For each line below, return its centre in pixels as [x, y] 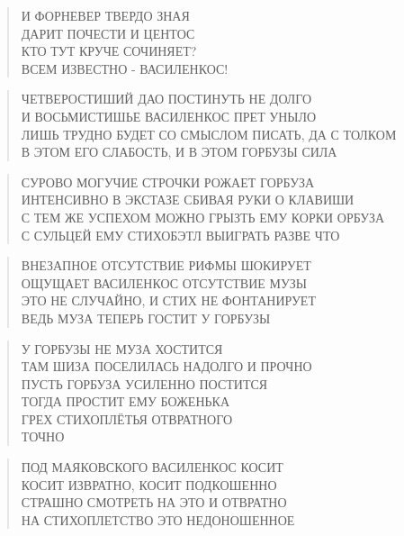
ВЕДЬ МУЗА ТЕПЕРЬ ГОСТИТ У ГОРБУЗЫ [146, 318]
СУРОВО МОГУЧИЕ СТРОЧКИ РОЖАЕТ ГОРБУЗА [168, 182]
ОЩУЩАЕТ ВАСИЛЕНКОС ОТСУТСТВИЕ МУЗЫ [164, 282]
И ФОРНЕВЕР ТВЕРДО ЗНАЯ [105, 15]
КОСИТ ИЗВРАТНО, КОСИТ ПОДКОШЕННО [149, 484]
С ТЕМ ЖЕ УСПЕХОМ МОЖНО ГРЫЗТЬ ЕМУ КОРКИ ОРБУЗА [203, 217]
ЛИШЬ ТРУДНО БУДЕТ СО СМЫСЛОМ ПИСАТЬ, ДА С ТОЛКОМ [209, 134]
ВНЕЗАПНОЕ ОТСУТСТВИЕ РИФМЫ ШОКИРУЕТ [166, 265]
